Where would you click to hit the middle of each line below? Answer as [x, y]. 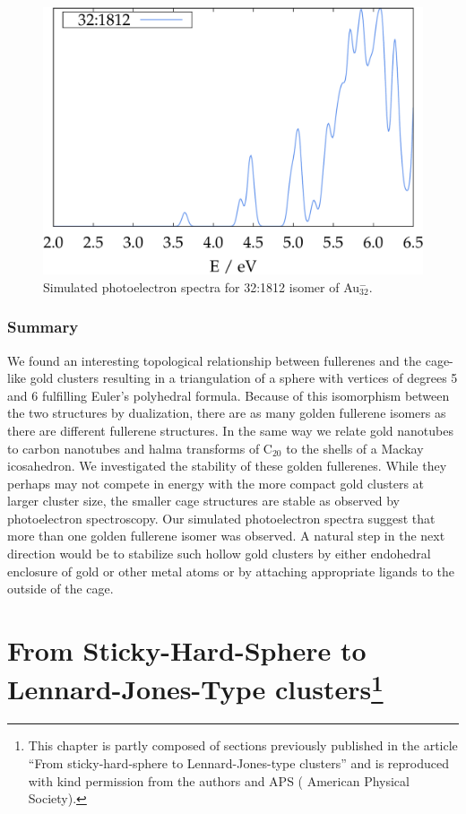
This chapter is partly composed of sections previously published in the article [243, 745]
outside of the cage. [60, 589]
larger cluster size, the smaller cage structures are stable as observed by [203, 501]
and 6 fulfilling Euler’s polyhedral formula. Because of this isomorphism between [229, 395]
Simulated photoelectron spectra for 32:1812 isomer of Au [202, 286]
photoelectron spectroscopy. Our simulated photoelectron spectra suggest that [221, 518]
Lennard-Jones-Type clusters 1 [195, 687]
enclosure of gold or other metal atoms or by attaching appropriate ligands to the [231, 571]
